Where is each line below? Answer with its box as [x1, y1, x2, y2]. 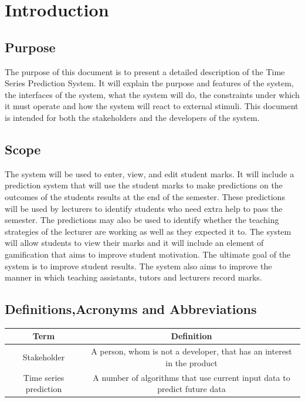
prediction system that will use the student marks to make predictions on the [5, 179, 283, 191]
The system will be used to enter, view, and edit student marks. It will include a [5, 167, 294, 180]
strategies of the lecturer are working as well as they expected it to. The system [5, 225, 292, 237]
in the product [165, 356, 218, 369]
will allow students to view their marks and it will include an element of [5, 237, 264, 249]
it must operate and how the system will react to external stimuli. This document [5, 100, 299, 112]
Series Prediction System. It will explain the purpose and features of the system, [5, 77, 294, 89]
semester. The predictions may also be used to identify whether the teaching [5, 214, 279, 226]
